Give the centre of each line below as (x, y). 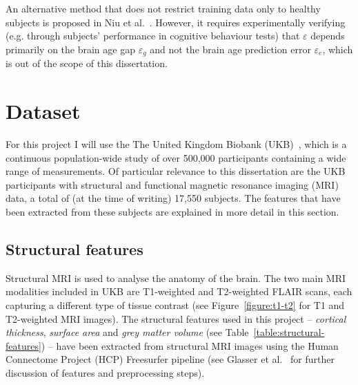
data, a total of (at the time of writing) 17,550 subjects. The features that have (173, 198)
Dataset (43, 111)
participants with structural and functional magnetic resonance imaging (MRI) (172, 184)
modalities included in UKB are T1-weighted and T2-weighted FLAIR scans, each (179, 291)
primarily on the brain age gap (70, 49)
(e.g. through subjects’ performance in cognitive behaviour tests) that (153, 36)
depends (328, 36)
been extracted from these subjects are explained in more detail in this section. (172, 211)
